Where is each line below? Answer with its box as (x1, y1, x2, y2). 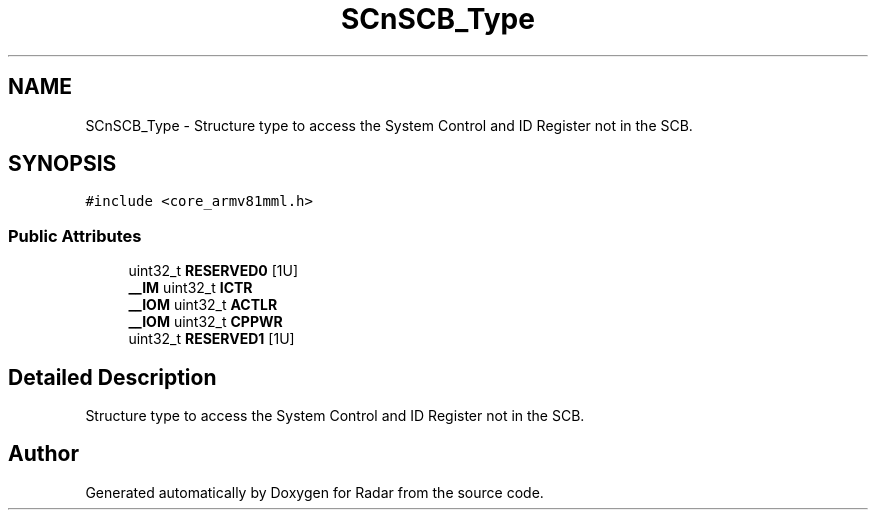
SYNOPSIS (8, 151, 117, 177)
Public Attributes (8, 225, 142, 246)
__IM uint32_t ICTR (128, 279, 253, 297)
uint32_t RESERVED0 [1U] (128, 262, 299, 280)
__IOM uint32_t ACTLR (128, 296, 278, 314)
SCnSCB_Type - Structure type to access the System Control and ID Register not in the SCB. (85, 116, 693, 134)
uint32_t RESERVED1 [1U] (128, 330, 295, 348)
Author (8, 441, 79, 467)
